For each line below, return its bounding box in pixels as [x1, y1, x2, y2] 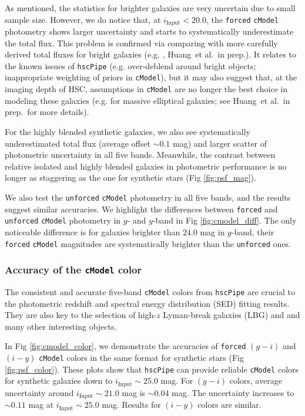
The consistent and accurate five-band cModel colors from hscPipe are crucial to [5, 285, 296, 297]
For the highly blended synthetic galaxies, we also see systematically [5, 125, 250, 137]
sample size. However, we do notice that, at [5, 13, 161, 25]
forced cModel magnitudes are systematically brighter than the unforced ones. [5, 237, 291, 249]
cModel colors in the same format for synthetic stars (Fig [38, 351, 244, 364]
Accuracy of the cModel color [5, 262, 142, 277]
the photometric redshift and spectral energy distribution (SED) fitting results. [5, 297, 290, 309]
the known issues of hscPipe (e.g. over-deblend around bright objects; [5, 59, 256, 72]
